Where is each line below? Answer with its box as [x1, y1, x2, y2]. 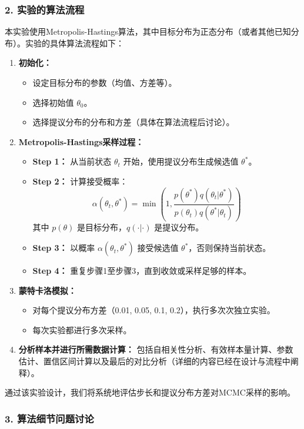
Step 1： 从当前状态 [32, 155, 112, 167]
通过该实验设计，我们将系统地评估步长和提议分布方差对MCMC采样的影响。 [5, 386, 295, 398]
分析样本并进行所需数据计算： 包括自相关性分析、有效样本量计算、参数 [18, 343, 293, 356]
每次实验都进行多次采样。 [32, 323, 132, 336]
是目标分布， [77, 220, 127, 233]
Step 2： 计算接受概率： [32, 175, 128, 187]
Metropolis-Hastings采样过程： [18, 135, 144, 148]
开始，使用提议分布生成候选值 [123, 155, 239, 167]
